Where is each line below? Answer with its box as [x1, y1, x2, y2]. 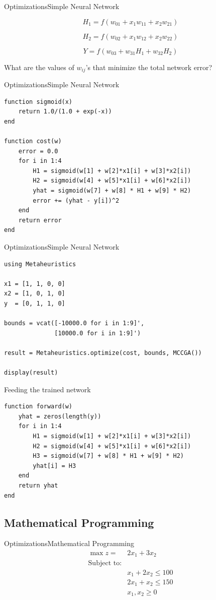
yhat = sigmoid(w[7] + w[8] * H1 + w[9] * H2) [33, 187, 191, 194]
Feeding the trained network [4, 384, 91, 394]
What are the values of [4, 62, 74, 72]
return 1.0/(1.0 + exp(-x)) [18, 108, 112, 115]
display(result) [4, 369, 58, 377]
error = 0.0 [18, 147, 58, 155]
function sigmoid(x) [4, 98, 73, 105]
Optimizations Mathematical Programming [4, 538, 134, 549]
